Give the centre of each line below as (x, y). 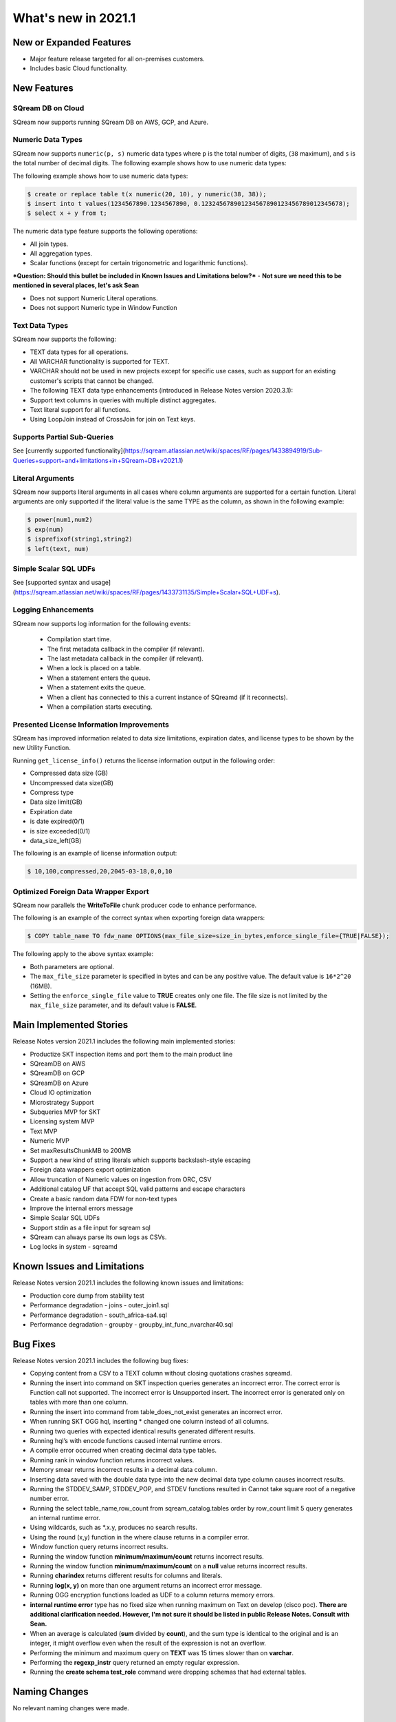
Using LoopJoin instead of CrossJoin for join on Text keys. (113, 419)
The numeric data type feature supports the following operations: (105, 231)
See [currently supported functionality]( (69, 450)
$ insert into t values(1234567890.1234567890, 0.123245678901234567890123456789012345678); (188, 204)
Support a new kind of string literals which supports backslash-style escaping (140, 1160)
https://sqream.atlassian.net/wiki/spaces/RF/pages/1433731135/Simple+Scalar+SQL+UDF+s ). (148, 592)
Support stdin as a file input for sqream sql (90, 1227)
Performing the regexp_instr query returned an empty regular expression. (135, 1662)
